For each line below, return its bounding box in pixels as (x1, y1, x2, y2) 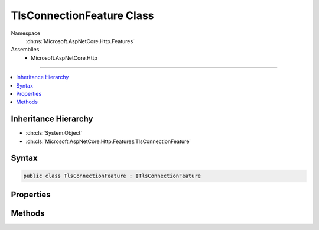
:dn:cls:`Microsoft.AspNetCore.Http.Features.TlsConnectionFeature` (25, 138, 191, 145)
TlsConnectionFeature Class (11, 9, 154, 22)
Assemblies (11, 46, 40, 53)
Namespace (11, 30, 41, 37)
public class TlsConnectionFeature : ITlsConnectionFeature (23, 172, 201, 179)
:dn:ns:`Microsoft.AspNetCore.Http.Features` (25, 37, 135, 44)
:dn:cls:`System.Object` (25, 129, 83, 137)
